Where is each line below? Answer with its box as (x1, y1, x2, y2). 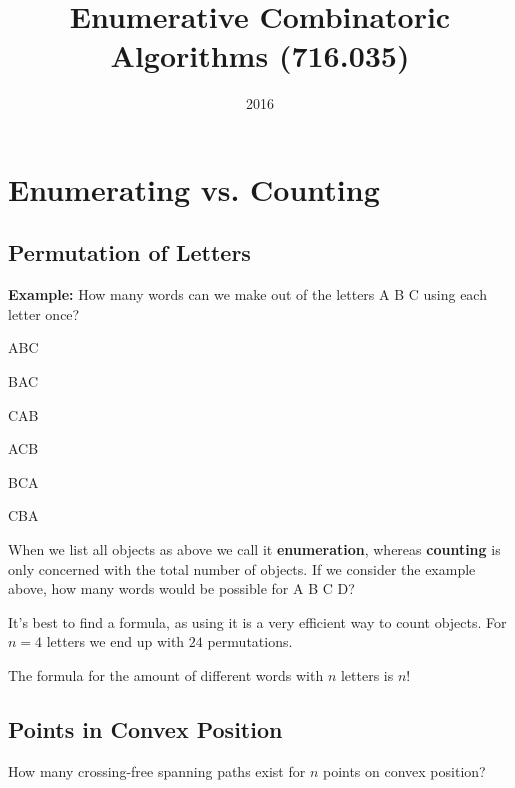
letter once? (8, 303, 80, 324)
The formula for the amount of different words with (8, 665, 324, 686)
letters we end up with (46, 631, 185, 652)
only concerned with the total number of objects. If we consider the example (8, 558, 476, 579)
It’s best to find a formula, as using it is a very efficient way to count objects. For (8, 611, 507, 632)
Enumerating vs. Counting (8, 168, 380, 209)
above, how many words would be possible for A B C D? (8, 578, 355, 599)
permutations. (207, 631, 293, 652)
